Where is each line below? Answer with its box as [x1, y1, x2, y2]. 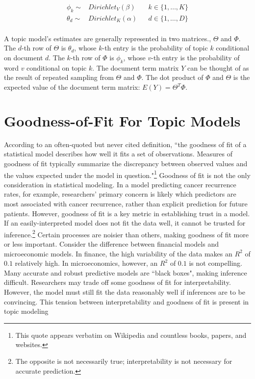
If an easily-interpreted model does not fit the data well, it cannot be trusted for [4, 218, 246, 228]
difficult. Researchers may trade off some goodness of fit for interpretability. [4, 277, 231, 287]
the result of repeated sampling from [4, 72, 114, 82]
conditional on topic [26, 62, 87, 73]
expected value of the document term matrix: [4, 82, 140, 92]
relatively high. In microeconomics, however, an [15, 258, 158, 268]
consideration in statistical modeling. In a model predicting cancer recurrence [4, 179, 236, 189]
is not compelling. [189, 258, 243, 268]
